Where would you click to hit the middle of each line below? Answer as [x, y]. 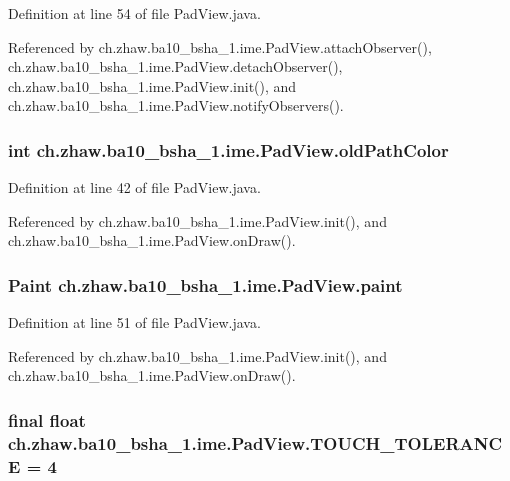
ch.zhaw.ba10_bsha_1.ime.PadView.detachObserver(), [175, 66]
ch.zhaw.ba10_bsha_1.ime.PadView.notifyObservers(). [176, 105]
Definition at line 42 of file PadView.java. [134, 187]
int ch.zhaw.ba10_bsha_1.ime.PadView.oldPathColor [228, 149]
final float [47, 419]
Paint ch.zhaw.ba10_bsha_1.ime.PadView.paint [205, 284]
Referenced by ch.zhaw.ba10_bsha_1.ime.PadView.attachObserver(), [220, 46]
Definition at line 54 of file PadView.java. [134, 13]
